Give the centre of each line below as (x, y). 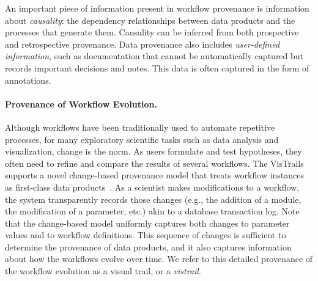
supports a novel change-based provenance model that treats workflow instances (155, 175)
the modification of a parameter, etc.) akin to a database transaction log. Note (152, 211)
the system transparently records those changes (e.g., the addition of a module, (153, 199)
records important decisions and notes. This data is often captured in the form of (157, 68)
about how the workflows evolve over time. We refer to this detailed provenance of (159, 259)
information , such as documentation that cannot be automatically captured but (154, 56)
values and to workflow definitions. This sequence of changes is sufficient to (146, 235)
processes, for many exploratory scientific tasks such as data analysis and (142, 139)
